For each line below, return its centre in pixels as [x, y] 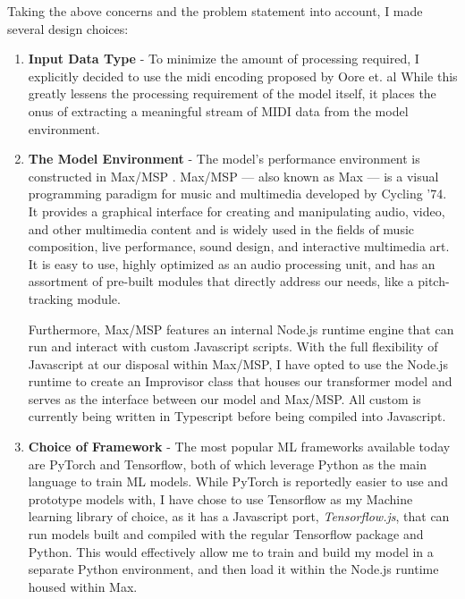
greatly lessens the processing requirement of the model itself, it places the [232, 93]
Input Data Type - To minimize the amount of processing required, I [224, 59]
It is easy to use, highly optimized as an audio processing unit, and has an [232, 263]
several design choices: [68, 28]
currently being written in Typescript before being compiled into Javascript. [237, 416]
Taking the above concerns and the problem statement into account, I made [215, 11]
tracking [51, 298]
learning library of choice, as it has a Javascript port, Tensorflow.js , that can [239, 516]
